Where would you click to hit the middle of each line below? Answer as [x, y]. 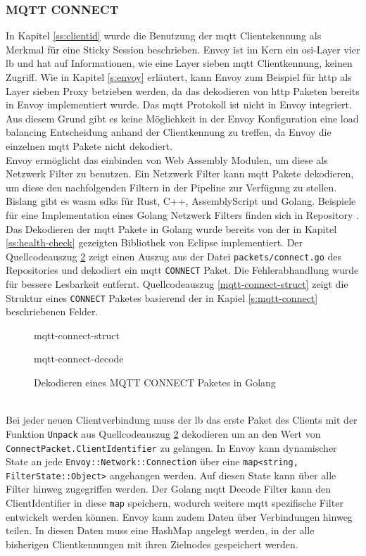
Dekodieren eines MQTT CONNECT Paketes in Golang [155, 383]
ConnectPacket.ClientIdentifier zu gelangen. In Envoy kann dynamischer [171, 447]
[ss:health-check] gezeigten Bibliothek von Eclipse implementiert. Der [154, 242]
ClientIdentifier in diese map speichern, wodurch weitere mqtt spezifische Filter [175, 503]
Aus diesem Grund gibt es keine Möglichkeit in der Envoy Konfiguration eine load [182, 118]
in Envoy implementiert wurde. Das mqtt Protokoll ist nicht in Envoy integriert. [179, 105]
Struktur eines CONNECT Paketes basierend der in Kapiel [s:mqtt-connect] [162, 297]
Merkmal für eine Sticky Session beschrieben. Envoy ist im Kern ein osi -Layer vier [183, 49]
